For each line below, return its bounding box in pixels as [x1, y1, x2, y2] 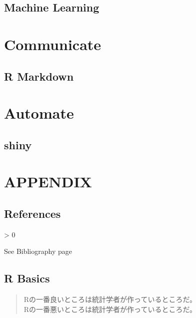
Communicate [4, 34, 101, 54]
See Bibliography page [4, 246, 72, 256]
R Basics [4, 270, 50, 286]
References [4, 205, 61, 221]
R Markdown [4, 68, 74, 84]
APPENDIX [4, 171, 92, 192]
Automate [4, 103, 74, 123]
